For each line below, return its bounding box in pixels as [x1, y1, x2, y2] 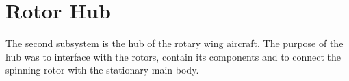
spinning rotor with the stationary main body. [5, 63, 199, 77]
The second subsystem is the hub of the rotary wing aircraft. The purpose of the [5, 36, 344, 50]
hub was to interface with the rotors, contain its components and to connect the [5, 49, 341, 63]
